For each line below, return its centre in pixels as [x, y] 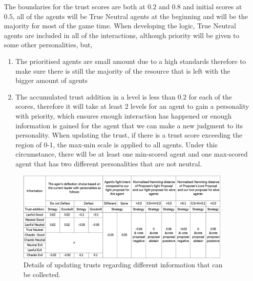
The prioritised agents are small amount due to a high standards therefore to [131, 61]
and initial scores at [212, 6]
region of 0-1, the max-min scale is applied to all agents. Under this [116, 144]
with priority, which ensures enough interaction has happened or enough [124, 115]
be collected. [42, 274]
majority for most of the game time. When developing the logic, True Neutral [120, 26]
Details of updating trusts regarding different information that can [123, 265]
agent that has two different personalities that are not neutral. [109, 163]
